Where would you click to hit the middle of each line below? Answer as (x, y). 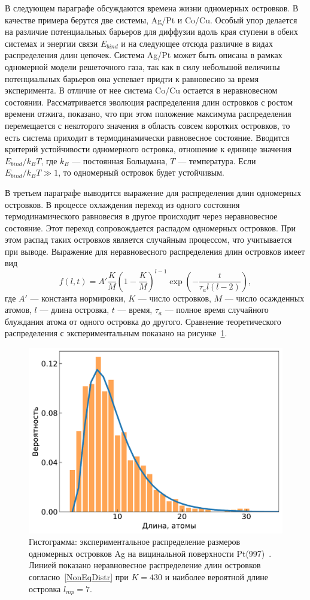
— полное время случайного (217, 310)
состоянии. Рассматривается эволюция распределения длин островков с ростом (149, 102)
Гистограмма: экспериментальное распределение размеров (135, 542)
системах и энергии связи (51, 43)
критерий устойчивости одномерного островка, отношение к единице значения (148, 149)
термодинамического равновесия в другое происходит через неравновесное (141, 216)
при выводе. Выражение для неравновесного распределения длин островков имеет (155, 251)
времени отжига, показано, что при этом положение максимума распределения (148, 114)
